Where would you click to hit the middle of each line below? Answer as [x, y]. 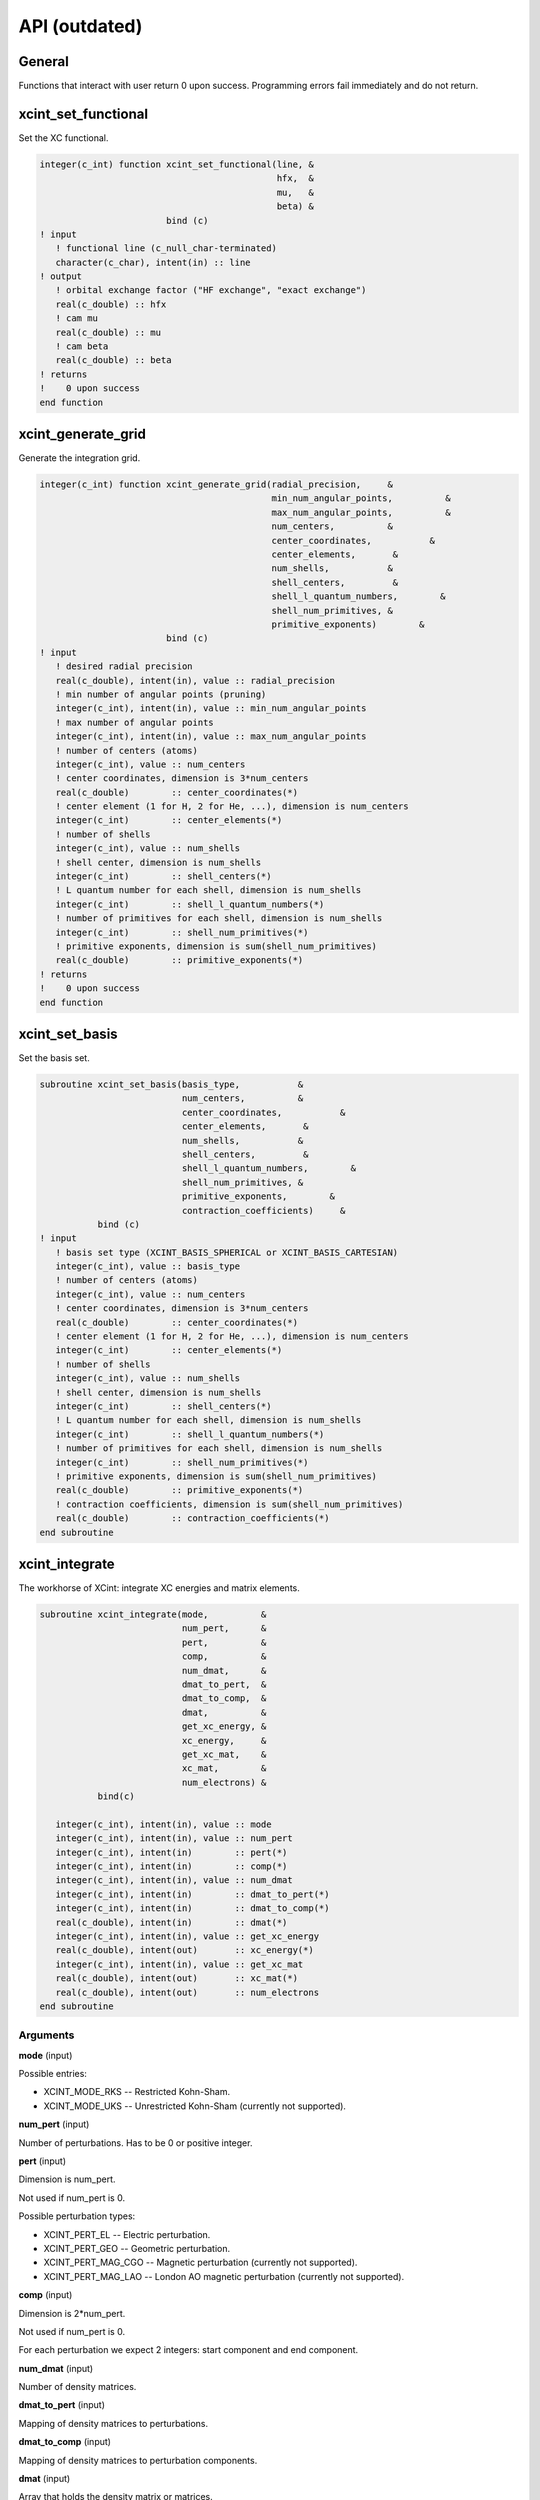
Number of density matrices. [77, 2387]
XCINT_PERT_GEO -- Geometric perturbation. [137, 2248]
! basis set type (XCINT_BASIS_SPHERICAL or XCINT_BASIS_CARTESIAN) [227, 1252]
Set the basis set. [54, 1058]
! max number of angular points [134, 722]
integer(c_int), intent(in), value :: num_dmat [174, 1880]
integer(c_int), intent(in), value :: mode [163, 1824]
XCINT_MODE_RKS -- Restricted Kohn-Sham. [136, 2092]
